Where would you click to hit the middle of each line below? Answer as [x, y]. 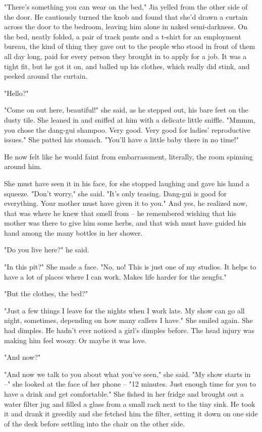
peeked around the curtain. [46, 76]
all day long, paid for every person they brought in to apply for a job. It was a [125, 56]
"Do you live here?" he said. [47, 250]
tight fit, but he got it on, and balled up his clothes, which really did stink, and [127, 66]
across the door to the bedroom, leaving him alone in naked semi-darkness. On [126, 26]
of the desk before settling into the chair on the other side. [95, 423]
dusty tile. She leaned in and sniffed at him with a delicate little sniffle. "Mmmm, [130, 119]
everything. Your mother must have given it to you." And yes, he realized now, [126, 203]
